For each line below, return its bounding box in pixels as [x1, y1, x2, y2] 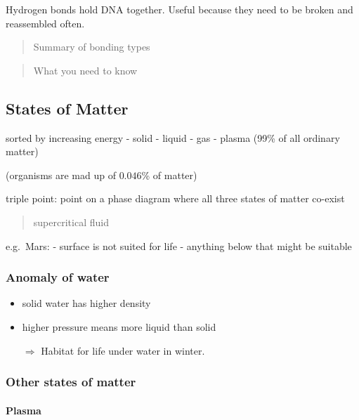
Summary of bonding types [33, 39, 150, 54]
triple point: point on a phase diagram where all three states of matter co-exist [6, 191, 345, 206]
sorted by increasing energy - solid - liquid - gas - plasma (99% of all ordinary [6, 130, 340, 145]
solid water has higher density [22, 296, 151, 310]
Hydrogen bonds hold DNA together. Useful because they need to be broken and [6, 2, 353, 16]
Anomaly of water [6, 268, 110, 286]
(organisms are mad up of [6, 167, 116, 182]
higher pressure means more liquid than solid [22, 319, 216, 334]
